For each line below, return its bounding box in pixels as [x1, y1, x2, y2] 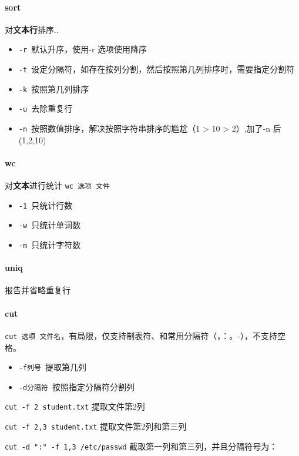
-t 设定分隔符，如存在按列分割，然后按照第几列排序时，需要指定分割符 [18, 63, 295, 75]
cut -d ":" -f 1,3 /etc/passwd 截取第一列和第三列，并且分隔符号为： [5, 440, 278, 452]
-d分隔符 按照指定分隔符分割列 [18, 380, 135, 393]
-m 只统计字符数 [18, 239, 81, 251]
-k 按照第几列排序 [18, 82, 89, 95]
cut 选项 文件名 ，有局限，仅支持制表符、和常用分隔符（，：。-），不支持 [5, 329, 277, 341]
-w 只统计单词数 [18, 219, 81, 231]
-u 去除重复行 [18, 102, 73, 115]
